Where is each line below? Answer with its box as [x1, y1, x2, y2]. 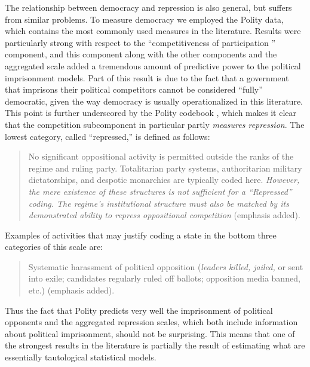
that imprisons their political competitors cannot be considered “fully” [5, 83, 263, 96]
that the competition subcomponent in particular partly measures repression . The [5, 118, 305, 130]
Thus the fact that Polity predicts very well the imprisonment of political [5, 304, 273, 316]
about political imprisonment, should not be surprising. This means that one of [5, 327, 295, 340]
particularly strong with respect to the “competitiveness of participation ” [5, 36, 276, 48]
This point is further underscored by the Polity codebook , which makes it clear [5, 106, 296, 119]
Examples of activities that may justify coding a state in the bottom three [5, 228, 277, 241]
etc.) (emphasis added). [28, 284, 115, 296]
